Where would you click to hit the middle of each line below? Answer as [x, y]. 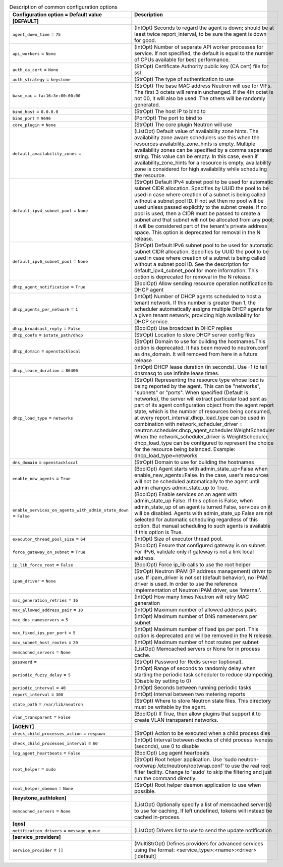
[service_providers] [37, 837]
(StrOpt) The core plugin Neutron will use [183, 125]
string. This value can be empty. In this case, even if [196, 156]
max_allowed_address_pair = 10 [48, 610]
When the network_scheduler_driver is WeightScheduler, [202, 437]
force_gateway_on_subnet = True [49, 552]
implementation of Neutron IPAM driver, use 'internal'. [198, 590]
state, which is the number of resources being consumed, [203, 412]
